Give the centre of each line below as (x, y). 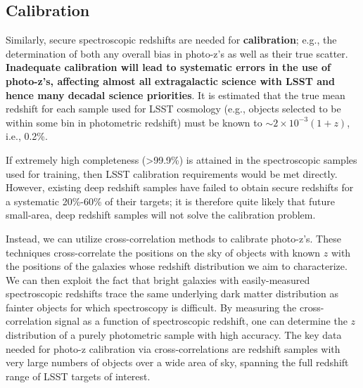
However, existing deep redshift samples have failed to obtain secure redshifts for (180, 187)
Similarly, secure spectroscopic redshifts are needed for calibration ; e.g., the (171, 40)
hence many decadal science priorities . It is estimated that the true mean (176, 95)
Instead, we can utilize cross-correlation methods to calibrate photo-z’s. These (173, 238)
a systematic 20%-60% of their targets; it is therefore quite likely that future (170, 201)
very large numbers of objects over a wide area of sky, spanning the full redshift (177, 362)
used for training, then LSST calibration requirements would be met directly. (172, 173)
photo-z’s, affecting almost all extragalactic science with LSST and (170, 80)
